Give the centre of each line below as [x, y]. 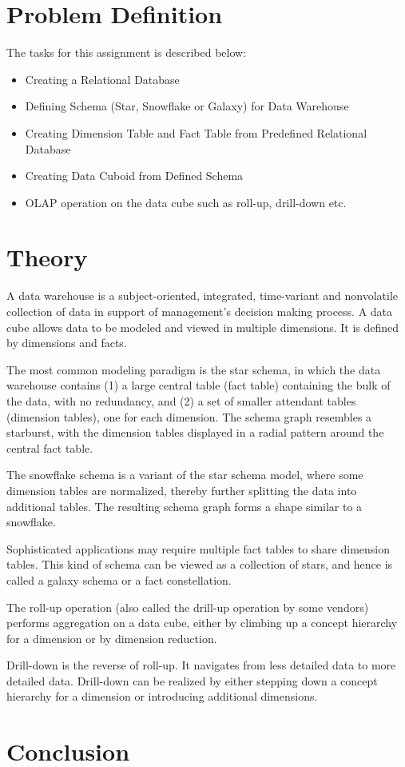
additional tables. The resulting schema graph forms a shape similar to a [185, 506]
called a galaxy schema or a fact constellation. [119, 579]
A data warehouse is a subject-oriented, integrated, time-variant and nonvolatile [202, 296]
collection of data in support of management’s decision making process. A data [200, 311]
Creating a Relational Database [102, 79]
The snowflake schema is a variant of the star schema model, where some [185, 475]
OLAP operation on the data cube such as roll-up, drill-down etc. [186, 202]
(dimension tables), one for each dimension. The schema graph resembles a [189, 416]
